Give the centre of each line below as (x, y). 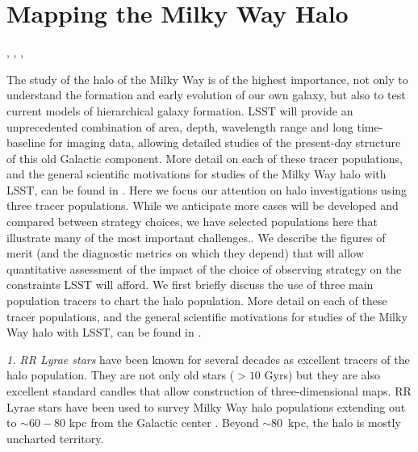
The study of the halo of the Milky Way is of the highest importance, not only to (207, 79)
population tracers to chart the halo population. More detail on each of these (197, 301)
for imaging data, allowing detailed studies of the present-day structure (225, 142)
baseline (26, 142)
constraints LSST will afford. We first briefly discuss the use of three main (190, 285)
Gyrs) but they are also (322, 375)
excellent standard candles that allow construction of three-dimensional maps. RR (209, 391)
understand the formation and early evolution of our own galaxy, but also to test (206, 95)
